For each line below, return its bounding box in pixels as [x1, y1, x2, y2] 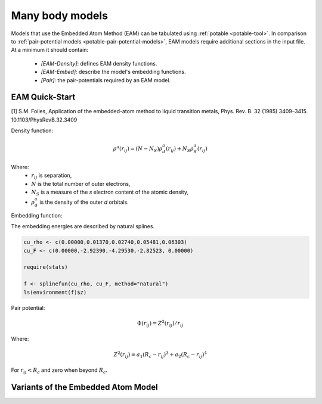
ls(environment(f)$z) [23, 289, 87, 296]
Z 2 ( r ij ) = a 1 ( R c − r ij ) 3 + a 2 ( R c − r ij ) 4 [113, 350, 208, 359]
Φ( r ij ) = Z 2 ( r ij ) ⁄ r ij [137, 319, 184, 328]
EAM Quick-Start [11, 92, 76, 102]
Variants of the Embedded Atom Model [11, 382, 158, 392]
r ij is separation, [31, 172, 72, 180]
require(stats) [23, 264, 68, 271]
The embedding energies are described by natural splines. [11, 223, 155, 230]
